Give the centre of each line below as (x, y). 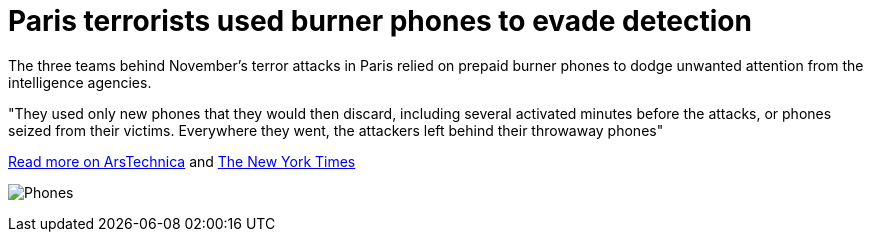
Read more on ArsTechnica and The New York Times (182, 161)
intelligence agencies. (80, 82)
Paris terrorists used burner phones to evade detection (380, 21)
